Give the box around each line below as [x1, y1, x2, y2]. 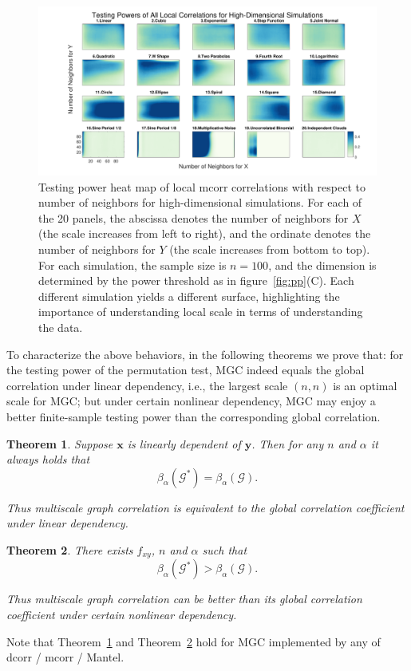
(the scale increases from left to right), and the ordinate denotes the [38, 225, 371, 242]
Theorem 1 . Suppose [6, 435, 113, 452]
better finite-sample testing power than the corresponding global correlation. [6, 408, 381, 424]
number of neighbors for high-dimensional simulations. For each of [38, 194, 362, 211]
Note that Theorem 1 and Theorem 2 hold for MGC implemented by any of [6, 633, 381, 649]
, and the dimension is [268, 256, 377, 273]
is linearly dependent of [127, 435, 241, 452]
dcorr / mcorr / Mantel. [6, 649, 124, 665]
